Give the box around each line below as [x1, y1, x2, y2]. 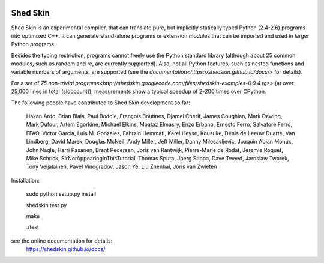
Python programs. [11, 41, 56, 48]
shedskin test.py [26, 201, 67, 208]
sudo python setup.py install [26, 190, 96, 198]
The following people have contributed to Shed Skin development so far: [11, 99, 190, 106]
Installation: [11, 177, 40, 184]
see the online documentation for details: [11, 237, 113, 244]
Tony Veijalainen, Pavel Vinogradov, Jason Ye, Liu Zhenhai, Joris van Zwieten [26, 163, 217, 171]
